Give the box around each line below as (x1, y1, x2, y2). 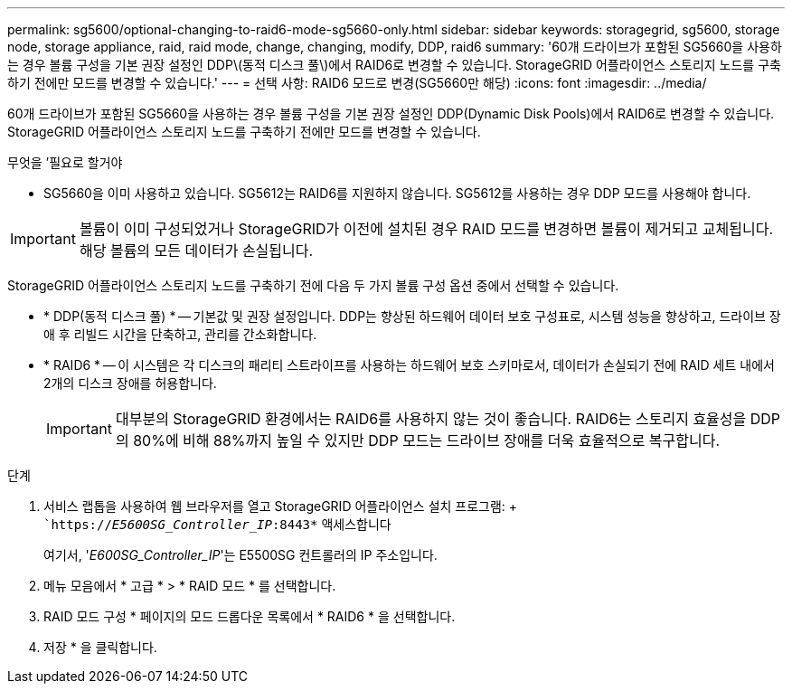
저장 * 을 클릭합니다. (43, 639, 157, 655)
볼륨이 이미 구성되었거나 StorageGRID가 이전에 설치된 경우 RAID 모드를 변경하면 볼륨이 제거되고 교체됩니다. (79, 220, 774, 238)
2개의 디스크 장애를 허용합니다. (43, 375, 217, 391)
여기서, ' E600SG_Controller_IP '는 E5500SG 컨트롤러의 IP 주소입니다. (43, 547, 438, 563)
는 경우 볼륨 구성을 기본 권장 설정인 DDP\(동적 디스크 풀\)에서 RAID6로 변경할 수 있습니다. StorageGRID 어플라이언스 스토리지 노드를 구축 (7, 57, 781, 72)
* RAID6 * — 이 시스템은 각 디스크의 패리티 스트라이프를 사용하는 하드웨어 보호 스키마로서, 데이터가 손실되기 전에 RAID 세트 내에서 (43, 357, 775, 373)
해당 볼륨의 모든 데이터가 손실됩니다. (79, 241, 314, 260)
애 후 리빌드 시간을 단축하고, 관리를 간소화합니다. (43, 327, 317, 342)
